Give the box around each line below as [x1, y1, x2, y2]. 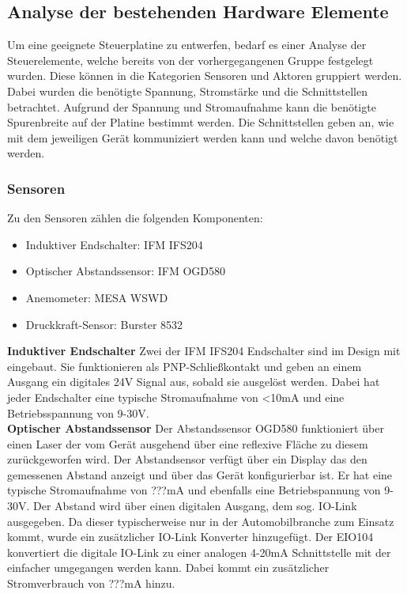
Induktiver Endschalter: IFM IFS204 [25, 236, 203, 252]
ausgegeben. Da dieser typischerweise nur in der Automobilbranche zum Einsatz [7, 513, 394, 529]
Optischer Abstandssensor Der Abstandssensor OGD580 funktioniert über [7, 420, 384, 437]
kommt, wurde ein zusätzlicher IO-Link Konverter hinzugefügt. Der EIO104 [7, 528, 374, 545]
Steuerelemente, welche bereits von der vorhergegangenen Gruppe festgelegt [7, 51, 374, 68]
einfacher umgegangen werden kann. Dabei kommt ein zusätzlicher [7, 559, 330, 576]
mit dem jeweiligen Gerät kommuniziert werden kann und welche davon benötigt [7, 129, 398, 146]
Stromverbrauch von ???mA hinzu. [7, 575, 175, 592]
